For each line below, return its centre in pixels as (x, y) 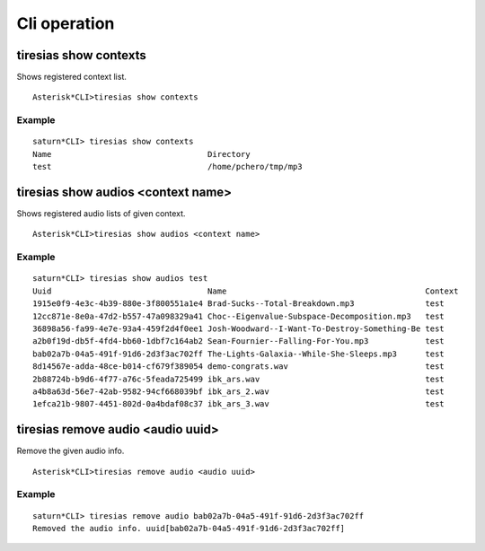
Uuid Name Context (246, 291)
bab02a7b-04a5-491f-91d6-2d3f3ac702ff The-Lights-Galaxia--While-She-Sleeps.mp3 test (238, 354)
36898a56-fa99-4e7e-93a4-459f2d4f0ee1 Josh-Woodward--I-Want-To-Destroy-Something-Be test (238, 329)
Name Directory (141, 154)
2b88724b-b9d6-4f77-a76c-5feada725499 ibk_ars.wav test (238, 379)
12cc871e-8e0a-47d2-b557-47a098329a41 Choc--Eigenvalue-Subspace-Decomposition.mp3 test (238, 316)
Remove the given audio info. (71, 451)
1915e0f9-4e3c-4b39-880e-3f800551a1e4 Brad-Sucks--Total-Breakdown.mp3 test (238, 304)
